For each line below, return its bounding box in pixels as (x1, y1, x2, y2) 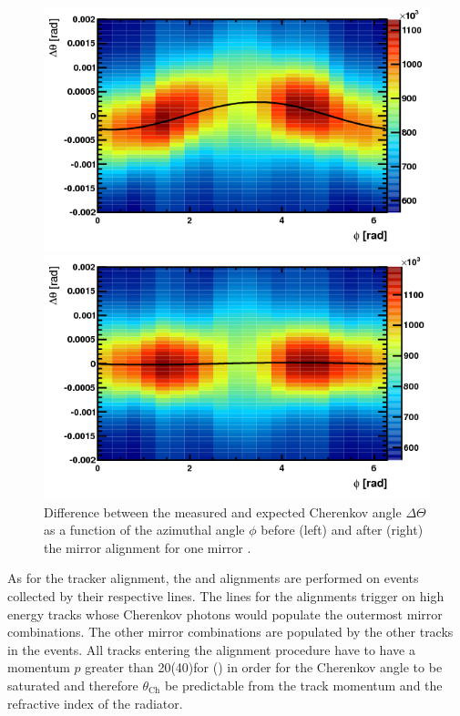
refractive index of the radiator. (7, 693, 183, 712)
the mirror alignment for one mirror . (44, 537, 251, 557)
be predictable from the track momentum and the (164, 675, 443, 694)
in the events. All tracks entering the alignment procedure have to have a (7, 639, 415, 659)
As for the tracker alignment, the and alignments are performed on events (7, 568, 419, 588)
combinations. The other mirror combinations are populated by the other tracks (7, 622, 454, 641)
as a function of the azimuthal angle (44, 520, 245, 539)
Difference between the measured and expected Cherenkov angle (44, 502, 402, 521)
